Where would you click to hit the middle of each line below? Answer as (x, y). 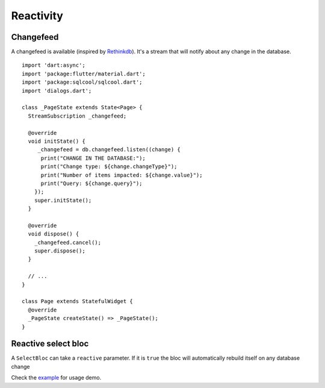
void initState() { (57, 141)
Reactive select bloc (50, 344)
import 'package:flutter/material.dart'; (84, 74)
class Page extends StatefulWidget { (78, 302)
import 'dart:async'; (54, 65)
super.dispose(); (60, 251)
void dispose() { (54, 234)
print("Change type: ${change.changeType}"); (109, 167)
